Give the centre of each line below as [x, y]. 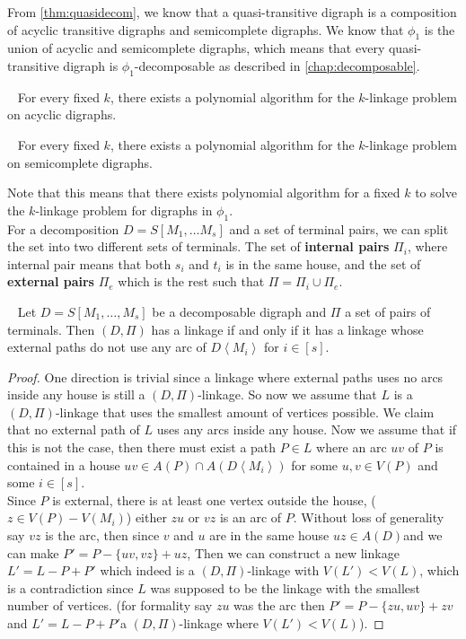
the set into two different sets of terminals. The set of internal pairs [198, 246]
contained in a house [64, 464]
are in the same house [269, 535]
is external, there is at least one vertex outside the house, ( [214, 499]
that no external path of [74, 429]
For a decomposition [63, 228]
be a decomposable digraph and [239, 311]
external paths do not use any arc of [107, 347]
